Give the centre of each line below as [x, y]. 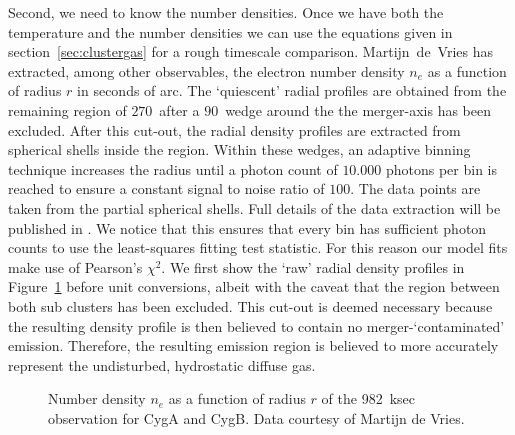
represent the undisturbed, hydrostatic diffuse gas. [162, 364]
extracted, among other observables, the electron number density [206, 70]
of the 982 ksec [368, 398]
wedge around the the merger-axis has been [358, 109]
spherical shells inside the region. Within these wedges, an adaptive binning [239, 149]
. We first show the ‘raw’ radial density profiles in [313, 266]
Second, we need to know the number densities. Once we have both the [226, 12]
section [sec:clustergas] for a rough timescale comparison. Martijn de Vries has [251, 51]
